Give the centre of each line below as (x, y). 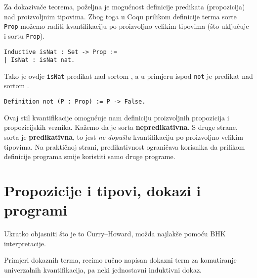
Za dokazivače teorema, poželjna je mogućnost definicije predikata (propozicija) (125, 6)
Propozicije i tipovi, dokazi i (103, 190)
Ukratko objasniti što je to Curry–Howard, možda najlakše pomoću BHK (115, 233)
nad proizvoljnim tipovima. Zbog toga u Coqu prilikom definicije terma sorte (120, 16)
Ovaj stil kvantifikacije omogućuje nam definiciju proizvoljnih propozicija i (117, 117)
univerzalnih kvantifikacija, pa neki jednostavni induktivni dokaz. (103, 269)
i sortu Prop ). (24, 35)
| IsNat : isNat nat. (40, 60)
